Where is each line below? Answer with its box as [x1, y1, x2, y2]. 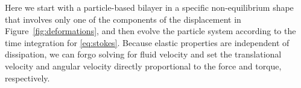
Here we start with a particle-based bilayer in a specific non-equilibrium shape [5, 1, 294, 13]
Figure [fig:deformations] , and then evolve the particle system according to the [5, 25, 296, 37]
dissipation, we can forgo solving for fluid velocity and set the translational [5, 48, 282, 60]
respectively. [5, 71, 50, 84]
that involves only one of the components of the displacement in [5, 13, 241, 25]
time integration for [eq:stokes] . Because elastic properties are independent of [5, 36, 290, 48]
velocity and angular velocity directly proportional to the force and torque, [5, 59, 282, 72]
